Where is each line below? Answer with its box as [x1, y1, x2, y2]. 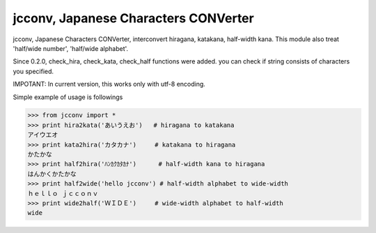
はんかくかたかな [27, 170, 77, 178]
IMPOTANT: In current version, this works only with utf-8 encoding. [13, 80, 205, 89]
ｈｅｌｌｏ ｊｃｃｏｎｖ [27, 189, 99, 197]
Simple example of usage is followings [13, 93, 123, 101]
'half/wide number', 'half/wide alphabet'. [13, 44, 129, 52]
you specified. [13, 67, 54, 75]
